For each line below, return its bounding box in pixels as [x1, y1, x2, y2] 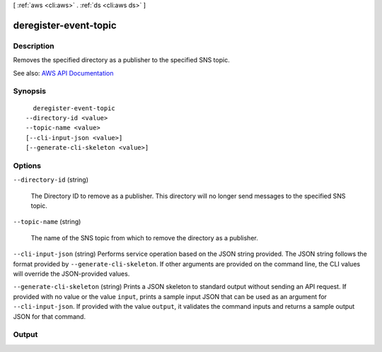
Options [13, 160, 42, 170]
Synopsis [13, 86, 46, 96]
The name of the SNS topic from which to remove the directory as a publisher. [30, 233, 258, 242]
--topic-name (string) [13, 218, 81, 226]
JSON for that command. [13, 312, 86, 321]
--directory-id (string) [13, 175, 88, 184]
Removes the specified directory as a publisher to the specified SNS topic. [13, 56, 230, 64]
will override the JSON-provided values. [13, 269, 130, 278]
